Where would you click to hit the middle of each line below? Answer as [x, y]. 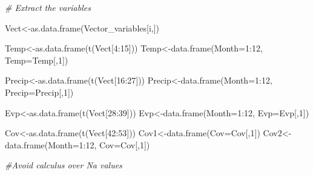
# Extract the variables [48, 7]
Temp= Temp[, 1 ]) [37, 60]
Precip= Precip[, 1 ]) [39, 92]
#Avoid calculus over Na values [64, 165]
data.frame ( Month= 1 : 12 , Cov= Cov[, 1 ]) [77, 144]
